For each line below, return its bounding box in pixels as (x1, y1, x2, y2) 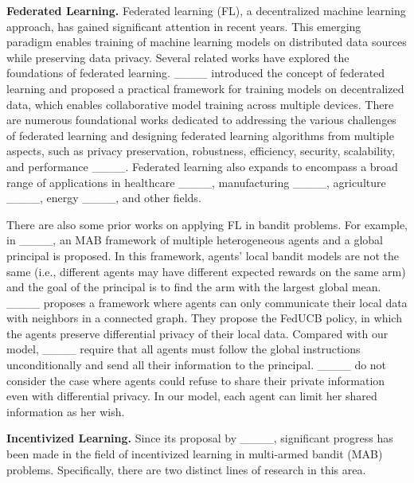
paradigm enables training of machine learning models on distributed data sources (6, 33, 407, 50)
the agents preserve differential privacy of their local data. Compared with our (6, 325, 389, 341)
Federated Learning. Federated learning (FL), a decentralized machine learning (6, 2, 406, 18)
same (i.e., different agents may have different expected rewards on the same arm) (6, 263, 406, 279)
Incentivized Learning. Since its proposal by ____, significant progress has (6, 430, 393, 446)
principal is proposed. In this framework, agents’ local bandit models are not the (6, 247, 399, 263)
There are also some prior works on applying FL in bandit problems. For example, (6, 216, 408, 232)
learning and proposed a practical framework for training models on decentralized (6, 80, 404, 96)
